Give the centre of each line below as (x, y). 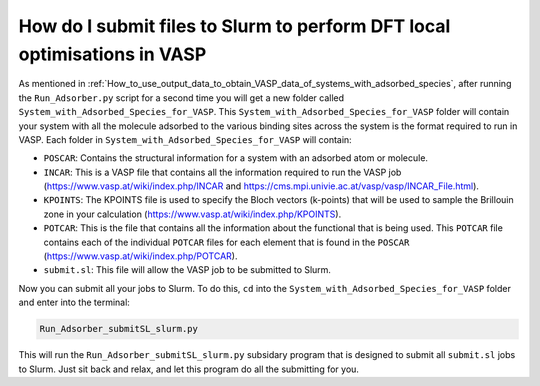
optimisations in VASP (112, 54)
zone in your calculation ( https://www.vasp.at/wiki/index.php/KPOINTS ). (192, 214)
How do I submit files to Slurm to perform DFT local (234, 26)
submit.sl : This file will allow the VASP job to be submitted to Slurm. (187, 270)
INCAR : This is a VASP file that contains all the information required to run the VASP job (222, 172)
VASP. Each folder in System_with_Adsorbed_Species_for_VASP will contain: (185, 139)
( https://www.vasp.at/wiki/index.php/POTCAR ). (140, 256)
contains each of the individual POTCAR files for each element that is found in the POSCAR (226, 242)
